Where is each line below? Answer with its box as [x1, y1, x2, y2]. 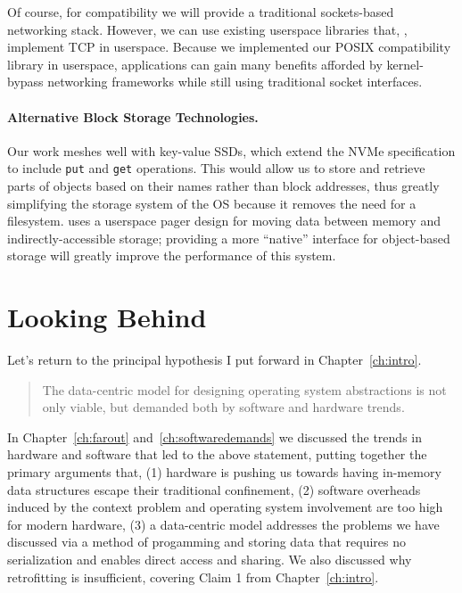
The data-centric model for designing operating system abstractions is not [42, 380, 447, 399]
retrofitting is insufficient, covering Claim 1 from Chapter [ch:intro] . [7, 567, 379, 586]
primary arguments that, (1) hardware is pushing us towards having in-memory [7, 463, 441, 482]
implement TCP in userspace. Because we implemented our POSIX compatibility [7, 37, 451, 56]
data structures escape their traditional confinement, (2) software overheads [7, 480, 421, 498]
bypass [7, 72, 44, 91]
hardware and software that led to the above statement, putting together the [7, 445, 427, 464]
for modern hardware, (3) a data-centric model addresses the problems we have [7, 515, 440, 533]
